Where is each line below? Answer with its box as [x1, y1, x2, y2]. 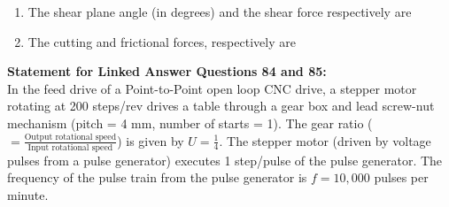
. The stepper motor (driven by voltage [219, 131, 431, 149]
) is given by [117, 131, 184, 149]
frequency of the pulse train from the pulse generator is [7, 168, 307, 187]
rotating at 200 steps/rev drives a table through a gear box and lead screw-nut [7, 96, 435, 115]
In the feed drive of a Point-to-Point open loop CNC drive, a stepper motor [7, 79, 417, 97]
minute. [7, 186, 49, 204]
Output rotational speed [24, 133, 117, 142]
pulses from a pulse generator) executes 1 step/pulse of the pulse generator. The [7, 150, 443, 169]
